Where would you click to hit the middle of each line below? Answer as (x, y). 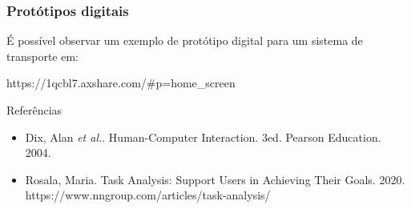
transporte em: (42, 56)
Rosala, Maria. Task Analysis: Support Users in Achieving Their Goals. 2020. (215, 179)
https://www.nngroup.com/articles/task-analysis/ (148, 195)
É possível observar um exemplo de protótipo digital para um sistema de (185, 40)
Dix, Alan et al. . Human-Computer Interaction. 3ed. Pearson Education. (203, 137)
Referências (34, 110)
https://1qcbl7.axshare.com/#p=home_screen (121, 83)
